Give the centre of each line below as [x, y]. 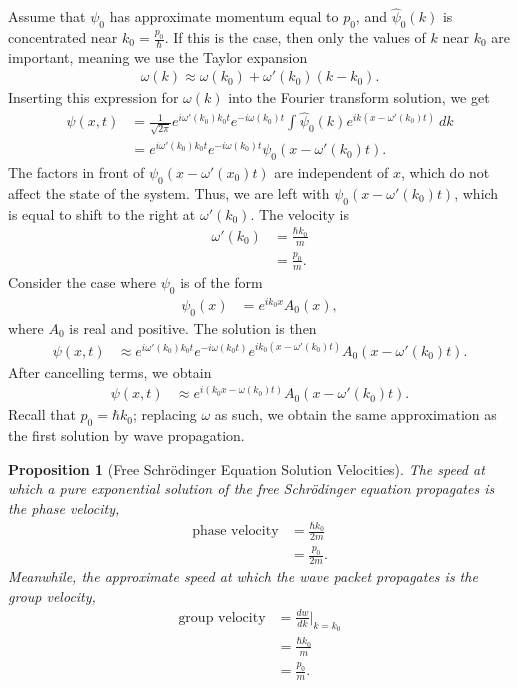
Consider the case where [82, 281]
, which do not [445, 171]
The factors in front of [76, 171]
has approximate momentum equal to [224, 16]
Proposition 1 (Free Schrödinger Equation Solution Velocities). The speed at [246, 468]
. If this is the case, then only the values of [295, 37]
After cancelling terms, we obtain [110, 371]
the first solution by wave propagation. [126, 435]
